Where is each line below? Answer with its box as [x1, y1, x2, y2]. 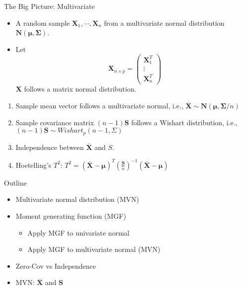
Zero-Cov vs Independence [15, 260, 96, 271]
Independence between [15, 142, 84, 152]
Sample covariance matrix [15, 117, 94, 127]
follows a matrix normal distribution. [24, 84, 136, 94]
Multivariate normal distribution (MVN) [15, 194, 139, 204]
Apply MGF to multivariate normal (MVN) [27, 244, 161, 254]
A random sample [15, 17, 70, 28]
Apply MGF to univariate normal [27, 227, 129, 238]
